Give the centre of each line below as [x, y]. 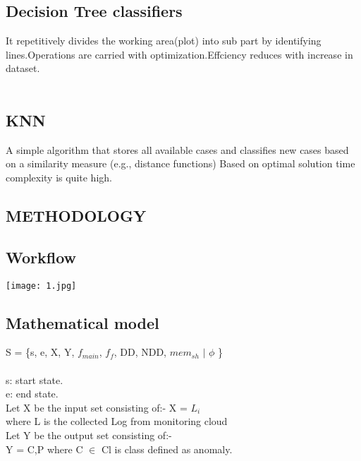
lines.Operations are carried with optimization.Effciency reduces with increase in [179, 54]
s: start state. [35, 379]
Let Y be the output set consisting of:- [89, 435]
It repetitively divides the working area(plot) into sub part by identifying [164, 41]
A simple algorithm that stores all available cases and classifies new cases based [177, 149]
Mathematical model [82, 322]
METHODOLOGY [76, 215]
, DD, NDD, [140, 352]
